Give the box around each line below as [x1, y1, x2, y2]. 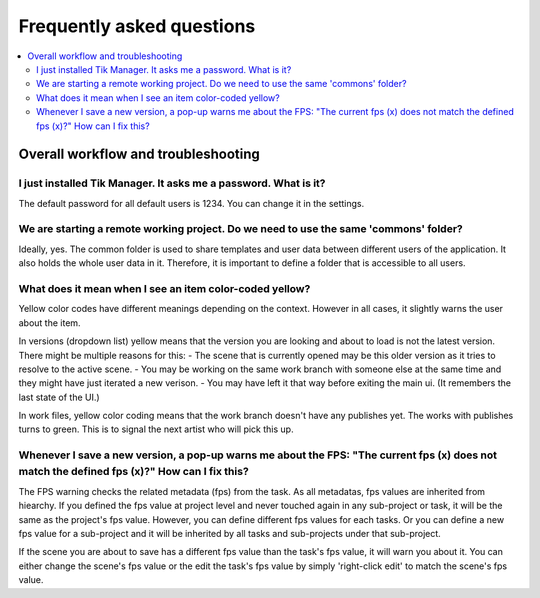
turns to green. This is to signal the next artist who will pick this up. [18, 423, 294, 435]
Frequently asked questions [18, 15, 256, 37]
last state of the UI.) [18, 391, 100, 403]
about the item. [18, 316, 81, 329]
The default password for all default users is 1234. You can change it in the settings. [18, 197, 365, 209]
